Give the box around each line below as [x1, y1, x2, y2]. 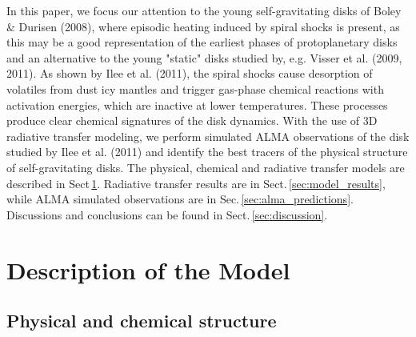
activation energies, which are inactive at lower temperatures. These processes [6, 96, 388, 113]
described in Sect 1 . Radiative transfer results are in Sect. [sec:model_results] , [6, 175, 386, 191]
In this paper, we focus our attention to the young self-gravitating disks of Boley [6, 2, 402, 18]
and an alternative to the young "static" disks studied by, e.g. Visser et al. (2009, [6, 49, 402, 66]
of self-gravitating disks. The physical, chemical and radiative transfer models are [6, 158, 405, 175]
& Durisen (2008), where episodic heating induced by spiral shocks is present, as [6, 18, 400, 34]
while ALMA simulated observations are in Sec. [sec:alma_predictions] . [6, 191, 354, 207]
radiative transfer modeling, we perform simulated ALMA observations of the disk [6, 127, 410, 144]
